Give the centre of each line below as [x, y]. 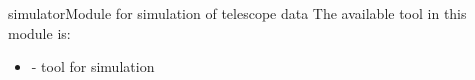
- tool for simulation [93, 66]
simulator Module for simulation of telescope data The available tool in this [237, 13]
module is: [39, 32]
